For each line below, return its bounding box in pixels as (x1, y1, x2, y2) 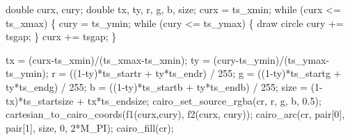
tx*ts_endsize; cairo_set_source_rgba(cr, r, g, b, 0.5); (87, 93, 321, 107)
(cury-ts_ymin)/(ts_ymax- (213, 52, 330, 67)
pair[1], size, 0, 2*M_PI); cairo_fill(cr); (6, 120, 174, 134)
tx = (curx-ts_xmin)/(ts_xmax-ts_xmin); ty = (6, 52, 210, 67)
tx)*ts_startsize (6, 93, 74, 107)
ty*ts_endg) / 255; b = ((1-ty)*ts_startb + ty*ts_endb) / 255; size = (6, 79, 308, 94)
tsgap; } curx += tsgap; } (6, 29, 117, 44)
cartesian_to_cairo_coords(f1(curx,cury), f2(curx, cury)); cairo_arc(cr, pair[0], (6, 107, 345, 121)
